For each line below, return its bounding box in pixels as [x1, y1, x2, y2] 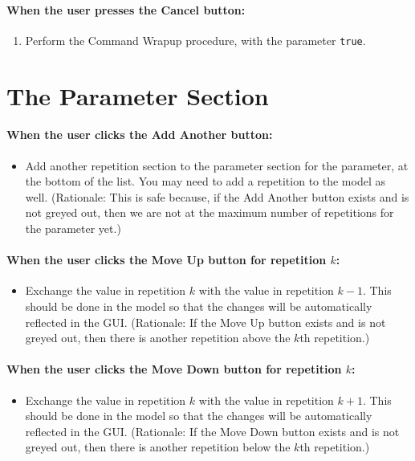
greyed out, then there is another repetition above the [25, 329, 291, 346]
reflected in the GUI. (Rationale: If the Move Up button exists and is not [25, 313, 386, 330]
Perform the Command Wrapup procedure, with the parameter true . [25, 31, 366, 48]
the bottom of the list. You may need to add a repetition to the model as [25, 173, 385, 190]
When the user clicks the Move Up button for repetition [6, 251, 327, 268]
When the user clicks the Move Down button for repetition [6, 361, 342, 377]
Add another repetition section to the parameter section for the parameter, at [25, 157, 409, 173]
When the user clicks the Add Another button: [6, 126, 273, 143]
